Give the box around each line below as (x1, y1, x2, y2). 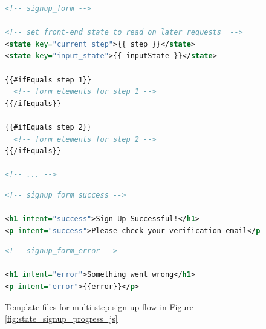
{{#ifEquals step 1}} (5, 75, 92, 84)
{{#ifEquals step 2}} (5, 122, 92, 131)
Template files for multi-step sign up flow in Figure (5, 300, 194, 313)
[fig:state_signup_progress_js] (5, 312, 118, 325)
